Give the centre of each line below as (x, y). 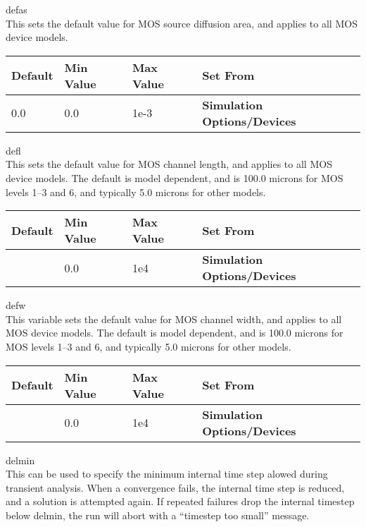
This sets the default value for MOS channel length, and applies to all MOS (169, 164)
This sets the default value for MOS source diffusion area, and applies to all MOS (182, 23)
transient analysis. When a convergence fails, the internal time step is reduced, (175, 487)
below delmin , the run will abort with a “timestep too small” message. (158, 515)
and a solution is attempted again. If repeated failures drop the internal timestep (180, 501)
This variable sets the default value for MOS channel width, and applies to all (174, 319)
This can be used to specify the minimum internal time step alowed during (167, 474)
